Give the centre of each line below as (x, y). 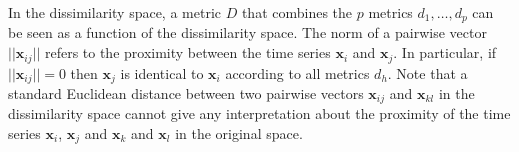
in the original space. (239, 133)
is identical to (162, 72)
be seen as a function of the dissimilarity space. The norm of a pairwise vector (247, 32)
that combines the (297, 12)
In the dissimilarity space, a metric (115, 12)
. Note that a (427, 72)
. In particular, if (445, 52)
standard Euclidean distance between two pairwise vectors (186, 92)
